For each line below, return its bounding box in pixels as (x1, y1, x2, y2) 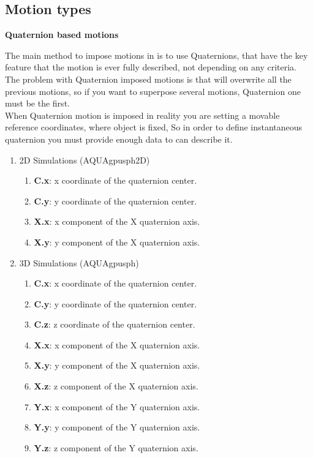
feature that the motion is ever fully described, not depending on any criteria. (5, 61, 296, 73)
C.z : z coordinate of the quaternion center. (34, 318, 195, 331)
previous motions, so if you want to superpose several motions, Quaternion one (5, 84, 301, 97)
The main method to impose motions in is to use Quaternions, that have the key (5, 48, 308, 61)
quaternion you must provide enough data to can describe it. (5, 132, 233, 145)
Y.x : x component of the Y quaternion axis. (34, 400, 200, 413)
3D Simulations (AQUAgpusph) (19, 256, 139, 269)
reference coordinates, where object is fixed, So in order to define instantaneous (5, 121, 303, 133)
